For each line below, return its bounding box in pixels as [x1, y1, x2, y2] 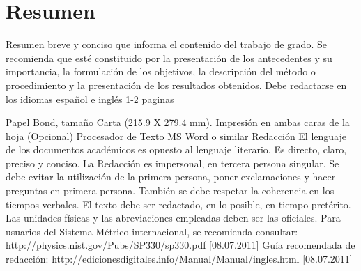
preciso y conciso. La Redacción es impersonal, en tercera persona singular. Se [6, 155, 339, 170]
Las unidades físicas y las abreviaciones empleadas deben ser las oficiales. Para [6, 210, 341, 225]
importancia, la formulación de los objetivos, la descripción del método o [6, 64, 316, 79]
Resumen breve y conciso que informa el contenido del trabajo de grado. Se [6, 37, 327, 52]
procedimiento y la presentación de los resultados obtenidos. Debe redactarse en [6, 77, 347, 92]
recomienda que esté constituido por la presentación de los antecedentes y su [6, 50, 332, 65]
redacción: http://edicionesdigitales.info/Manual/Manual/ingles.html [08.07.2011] [6, 251, 353, 266]
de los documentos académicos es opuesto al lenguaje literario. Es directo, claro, [6, 142, 347, 157]
